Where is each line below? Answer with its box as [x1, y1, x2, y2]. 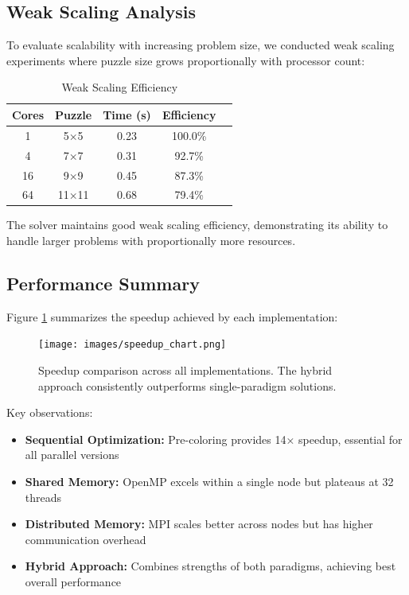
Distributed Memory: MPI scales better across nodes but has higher [25, 515, 373, 532]
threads [25, 488, 62, 505]
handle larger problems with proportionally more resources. [6, 232, 296, 249]
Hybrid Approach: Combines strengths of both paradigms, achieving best [25, 558, 396, 574]
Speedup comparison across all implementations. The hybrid [38, 362, 333, 379]
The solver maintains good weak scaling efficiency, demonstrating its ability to [6, 216, 388, 233]
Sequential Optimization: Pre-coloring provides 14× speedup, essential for [25, 430, 403, 447]
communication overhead [25, 531, 146, 547]
